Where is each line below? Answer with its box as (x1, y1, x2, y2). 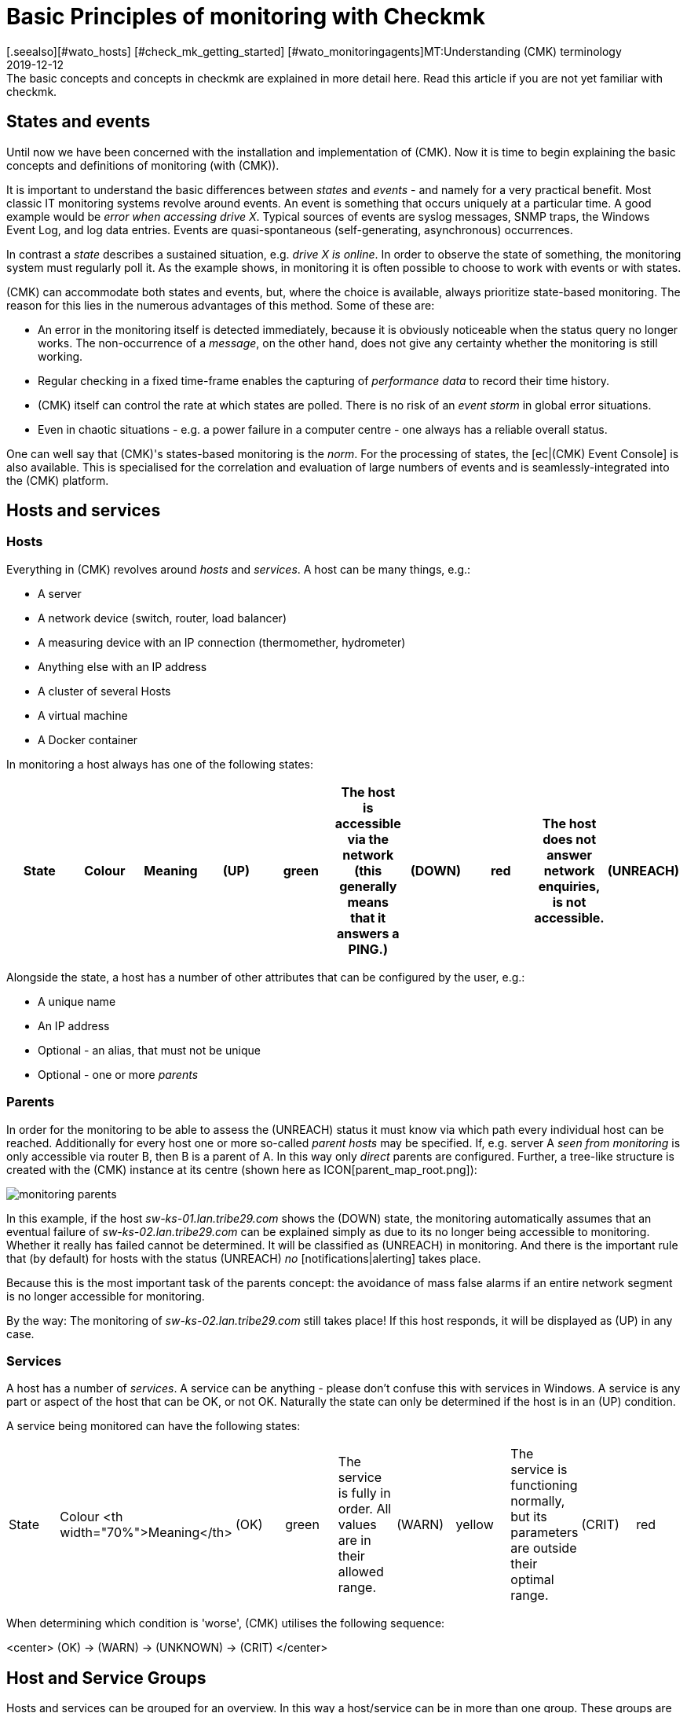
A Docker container (38, 732, 138, 746)
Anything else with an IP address (38, 659, 207, 673)
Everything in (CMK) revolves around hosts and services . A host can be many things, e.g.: (6, 562, 471, 576)
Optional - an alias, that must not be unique (38, 1043, 261, 1057)
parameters (510, 1524, 579, 1541)
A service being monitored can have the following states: (6, 1419, 301, 1433)
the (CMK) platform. (6, 473, 109, 487)
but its (510, 1509, 547, 1525)
